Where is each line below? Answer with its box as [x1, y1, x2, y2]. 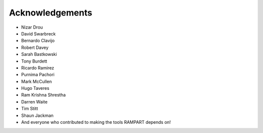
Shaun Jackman [21, 112, 54, 118]
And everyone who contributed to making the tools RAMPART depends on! [21, 119, 171, 125]
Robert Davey [21, 44, 49, 50]
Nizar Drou [21, 24, 43, 30]
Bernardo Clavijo [21, 38, 55, 44]
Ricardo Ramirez [21, 65, 55, 70]
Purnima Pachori [21, 72, 55, 78]
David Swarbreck [21, 31, 56, 36]
